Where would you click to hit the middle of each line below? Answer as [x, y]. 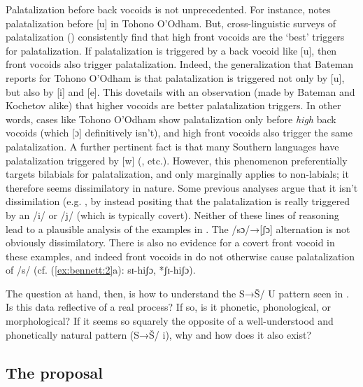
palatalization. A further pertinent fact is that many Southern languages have [172, 146]
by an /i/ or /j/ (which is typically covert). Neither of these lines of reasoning [172, 214]
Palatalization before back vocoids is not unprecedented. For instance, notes [168, 9]
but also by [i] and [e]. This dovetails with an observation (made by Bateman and [180, 91]
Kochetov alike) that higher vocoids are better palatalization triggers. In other [173, 105]
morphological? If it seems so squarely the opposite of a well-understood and [170, 321]
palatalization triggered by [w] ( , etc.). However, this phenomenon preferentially [177, 160]
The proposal [54, 372]
